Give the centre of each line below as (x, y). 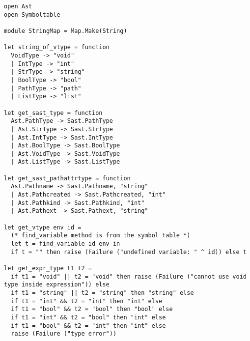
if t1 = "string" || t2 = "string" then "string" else (102, 293)
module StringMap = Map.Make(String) (66, 31)
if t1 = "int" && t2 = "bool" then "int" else (88, 317)
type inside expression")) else (57, 285)
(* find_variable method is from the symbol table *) (101, 236)
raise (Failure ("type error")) (64, 334)
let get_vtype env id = (43, 227)
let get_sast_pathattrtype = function (67, 178)
